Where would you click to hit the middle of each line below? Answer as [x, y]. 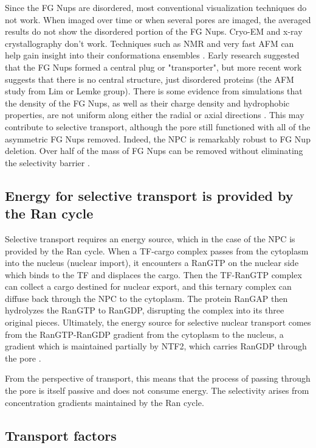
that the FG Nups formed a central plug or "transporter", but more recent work [153, 67]
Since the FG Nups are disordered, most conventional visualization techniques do [156, 7]
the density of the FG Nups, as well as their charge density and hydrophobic [147, 103]
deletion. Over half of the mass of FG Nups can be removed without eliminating [154, 151]
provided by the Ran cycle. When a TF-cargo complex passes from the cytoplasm [157, 250]
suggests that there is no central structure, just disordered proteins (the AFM [149, 79]
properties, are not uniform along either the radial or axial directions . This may [155, 115]
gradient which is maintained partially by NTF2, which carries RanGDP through [156, 346]
